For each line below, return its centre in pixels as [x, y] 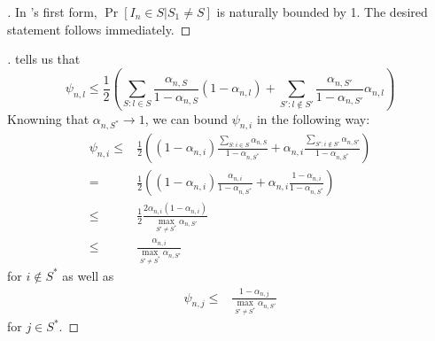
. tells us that [44, 59]
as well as [88, 275]
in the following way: [313, 118]
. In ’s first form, [52, 12]
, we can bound [186, 118]
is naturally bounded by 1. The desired [322, 12]
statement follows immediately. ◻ [99, 29]
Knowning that [48, 118]
